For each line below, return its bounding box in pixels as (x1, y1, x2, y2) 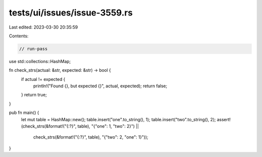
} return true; (21, 92, 47, 98)
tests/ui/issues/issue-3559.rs (9, 7, 133, 18)
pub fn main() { (9, 110, 39, 116)
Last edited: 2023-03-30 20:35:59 (9, 24, 78, 30)
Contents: (9, 33, 29, 39)
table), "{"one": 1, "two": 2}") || (77, 124, 139, 129)
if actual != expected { (21, 76, 65, 82)
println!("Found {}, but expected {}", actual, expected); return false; (33, 83, 167, 89)
